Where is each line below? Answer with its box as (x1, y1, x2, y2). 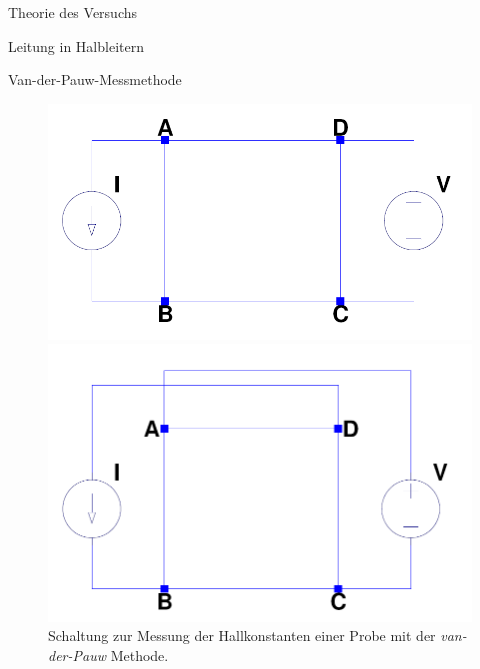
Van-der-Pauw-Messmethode (8, 69, 182, 90)
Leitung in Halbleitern (8, 35, 144, 56)
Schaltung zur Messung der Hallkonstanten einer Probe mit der (48, 625, 436, 646)
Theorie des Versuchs (8, 2, 138, 22)
